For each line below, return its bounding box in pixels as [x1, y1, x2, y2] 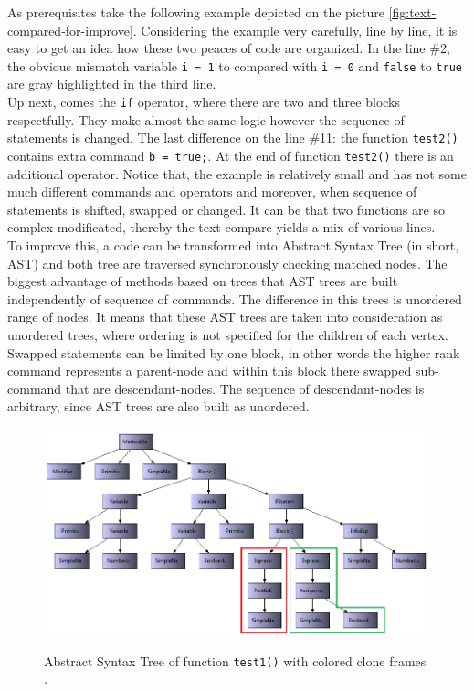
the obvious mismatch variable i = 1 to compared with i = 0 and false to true [7, 56, 462, 75]
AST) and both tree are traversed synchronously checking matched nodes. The [7, 253, 448, 272]
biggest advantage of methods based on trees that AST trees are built [7, 271, 398, 291]
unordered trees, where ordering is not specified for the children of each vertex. [7, 324, 448, 344]
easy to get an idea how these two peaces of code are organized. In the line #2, [7, 38, 450, 58]
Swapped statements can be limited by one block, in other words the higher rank [7, 343, 460, 362]
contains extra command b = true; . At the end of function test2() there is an [7, 145, 454, 165]
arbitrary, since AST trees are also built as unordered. [7, 397, 310, 416]
